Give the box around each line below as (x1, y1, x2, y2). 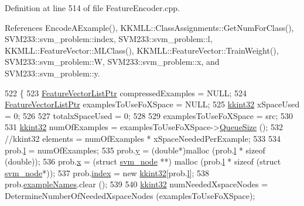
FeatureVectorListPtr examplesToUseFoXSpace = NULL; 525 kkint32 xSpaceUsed (5, 98, 300, 110)
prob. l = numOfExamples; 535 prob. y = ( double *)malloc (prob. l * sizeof (5, 144, 265, 156)
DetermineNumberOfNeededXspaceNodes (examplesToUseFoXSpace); (5, 189, 255, 201)
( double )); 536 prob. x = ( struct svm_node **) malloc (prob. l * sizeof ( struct (5, 155, 281, 167)
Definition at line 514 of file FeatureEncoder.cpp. (5, 2, 180, 13)
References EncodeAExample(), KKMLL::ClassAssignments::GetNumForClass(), (5, 21, 294, 33)
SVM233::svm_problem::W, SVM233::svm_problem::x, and (5, 55, 220, 68)
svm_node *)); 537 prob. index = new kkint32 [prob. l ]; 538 (5, 166, 210, 179)
